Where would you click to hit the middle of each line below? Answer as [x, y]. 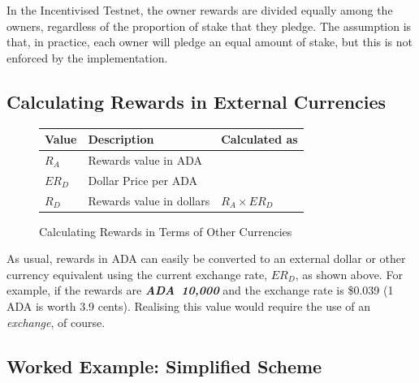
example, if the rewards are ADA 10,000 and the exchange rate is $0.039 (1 [200, 290]
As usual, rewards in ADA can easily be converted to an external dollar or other [206, 258]
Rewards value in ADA [145, 159]
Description [121, 139]
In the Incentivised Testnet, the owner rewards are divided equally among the [200, 10]
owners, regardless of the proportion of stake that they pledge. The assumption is [209, 26]
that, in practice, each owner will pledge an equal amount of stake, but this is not [210, 42]
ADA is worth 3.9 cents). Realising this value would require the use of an [189, 306]
